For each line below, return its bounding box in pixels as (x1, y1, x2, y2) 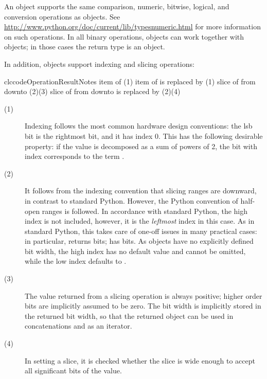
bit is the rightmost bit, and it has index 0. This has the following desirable (25, 130, 263, 141)
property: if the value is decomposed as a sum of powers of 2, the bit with (25, 140, 257, 151)
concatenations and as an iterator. (25, 320, 132, 331)
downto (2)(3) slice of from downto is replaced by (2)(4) (4, 86, 181, 97)
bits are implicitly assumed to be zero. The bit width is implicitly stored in (25, 300, 261, 311)
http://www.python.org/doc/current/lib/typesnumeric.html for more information (4, 21, 261, 32)
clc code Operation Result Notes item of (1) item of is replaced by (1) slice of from (4, 76, 256, 86)
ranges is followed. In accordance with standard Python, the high (42, 205, 248, 216)
